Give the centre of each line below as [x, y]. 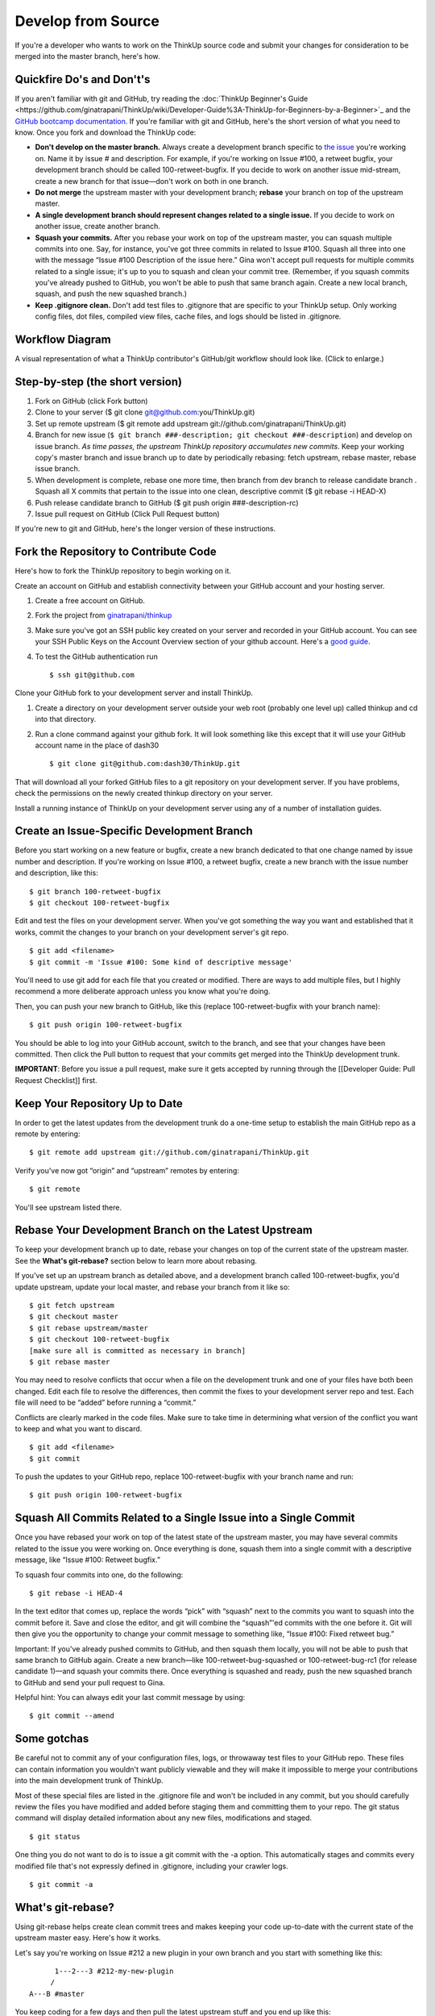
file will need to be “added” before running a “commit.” [106, 1402]
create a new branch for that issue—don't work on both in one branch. [152, 181]
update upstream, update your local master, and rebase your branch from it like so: [152, 1287]
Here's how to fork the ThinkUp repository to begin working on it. [123, 571]
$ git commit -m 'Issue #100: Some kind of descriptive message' [161, 962]
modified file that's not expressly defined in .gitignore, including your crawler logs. [152, 1866]
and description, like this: [56, 873]
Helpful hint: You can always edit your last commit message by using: [130, 1697]
